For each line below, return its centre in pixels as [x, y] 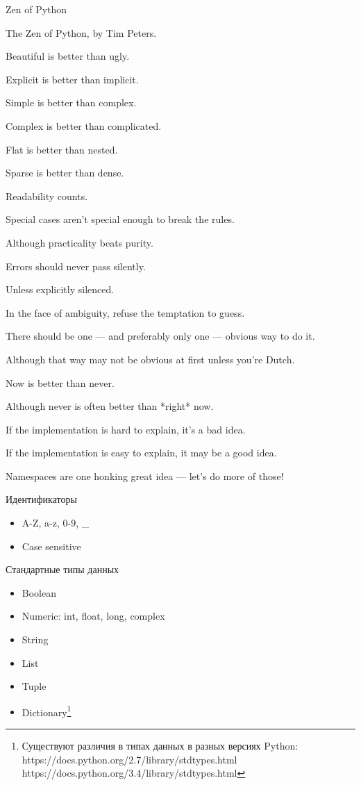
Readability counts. [47, 196]
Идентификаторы [41, 499]
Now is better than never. [60, 382]
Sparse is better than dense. [65, 173]
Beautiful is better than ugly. [68, 56]
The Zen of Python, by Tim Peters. [81, 32]
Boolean [39, 592]
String [35, 639]
